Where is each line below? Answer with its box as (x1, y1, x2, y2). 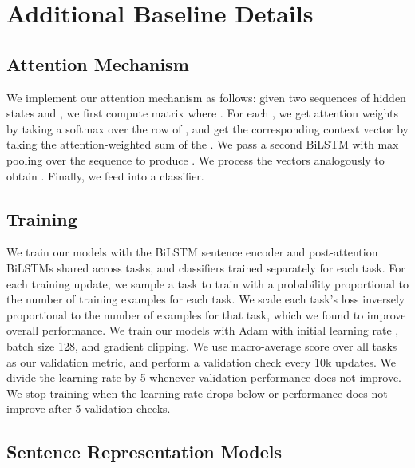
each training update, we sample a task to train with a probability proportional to (6, 275, 409, 292)
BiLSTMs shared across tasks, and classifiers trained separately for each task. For (6, 259, 405, 276)
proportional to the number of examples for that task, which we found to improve (6, 306, 406, 323)
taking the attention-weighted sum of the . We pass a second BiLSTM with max (6, 136, 399, 153)
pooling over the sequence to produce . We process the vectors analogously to (6, 151, 385, 168)
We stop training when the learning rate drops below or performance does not (6, 384, 388, 401)
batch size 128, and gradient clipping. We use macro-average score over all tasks (6, 337, 397, 354)
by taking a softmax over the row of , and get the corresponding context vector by (6, 120, 409, 137)
